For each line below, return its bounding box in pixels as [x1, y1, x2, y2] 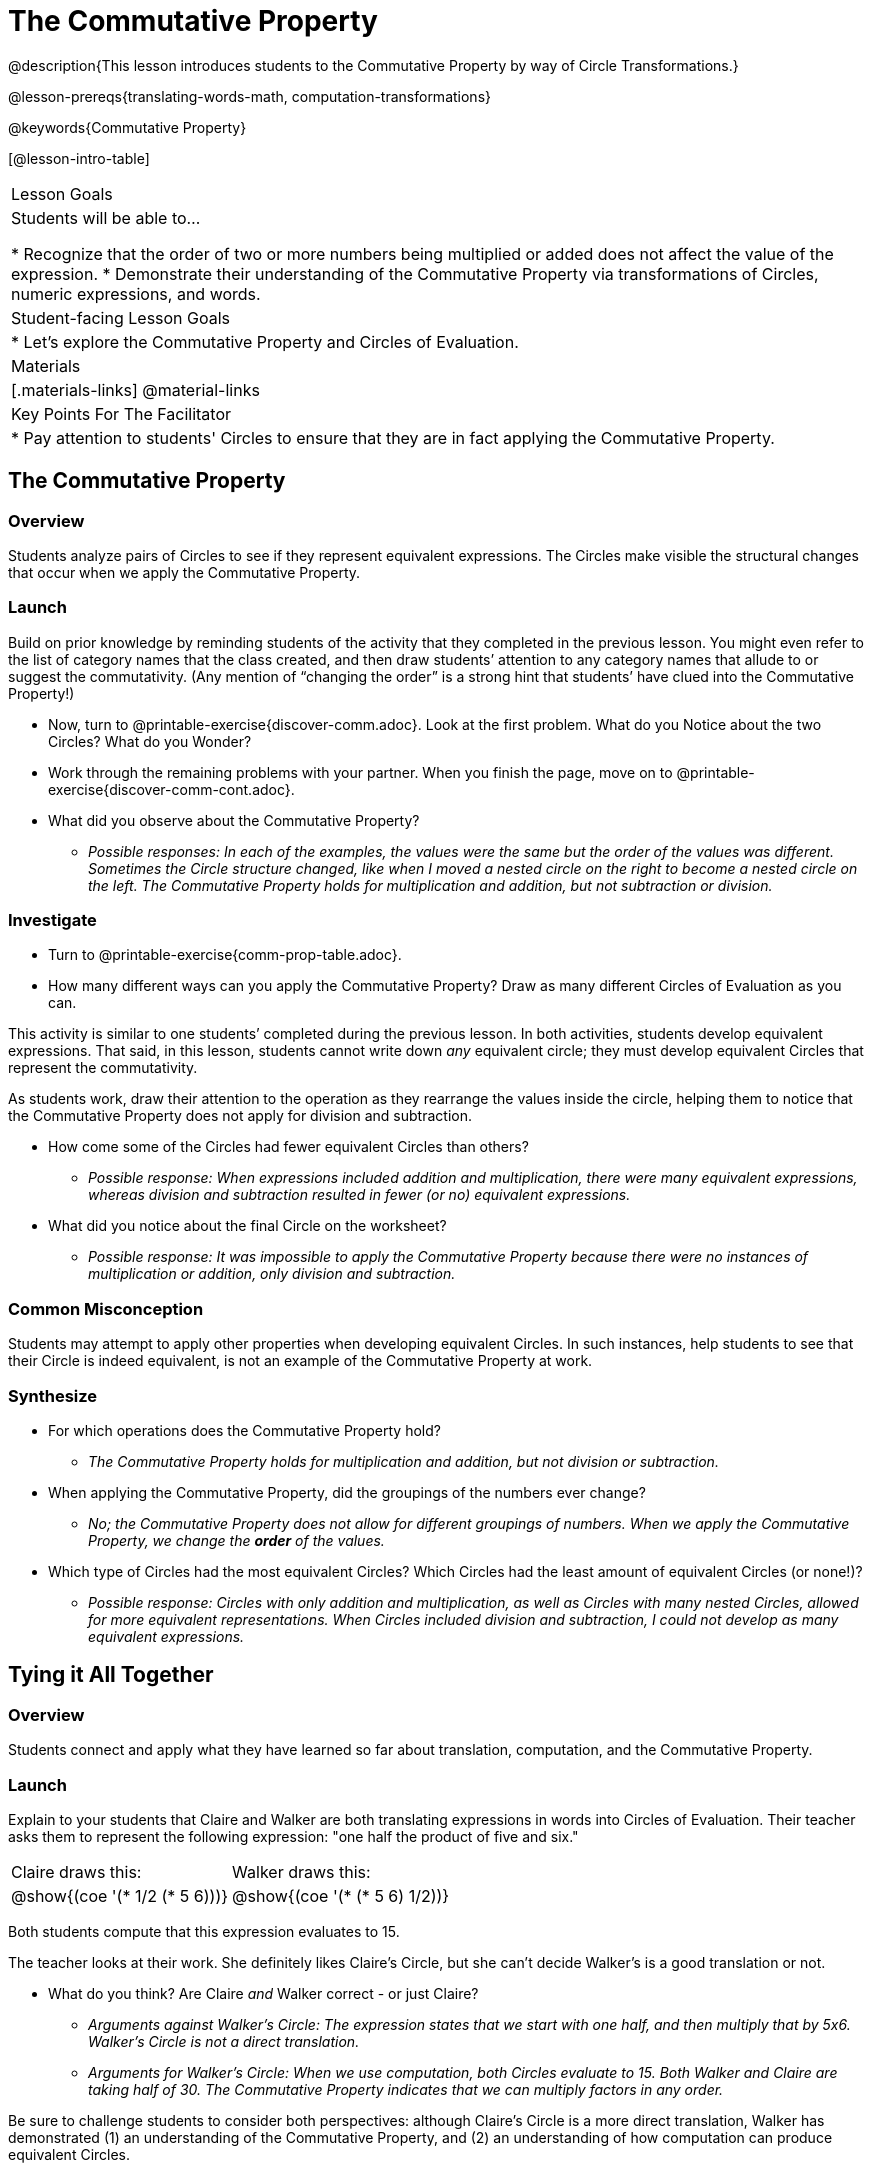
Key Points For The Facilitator [11, 403, 232, 424]
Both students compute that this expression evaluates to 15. [8, 1922, 400, 1940]
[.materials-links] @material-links [11, 379, 260, 400]
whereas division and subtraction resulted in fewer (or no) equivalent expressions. [88, 1186, 631, 1204]
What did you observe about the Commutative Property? [48, 811, 420, 829]
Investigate [8, 910, 97, 931]
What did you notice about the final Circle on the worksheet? [48, 1217, 447, 1235]
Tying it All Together [8, 1662, 214, 1688]
